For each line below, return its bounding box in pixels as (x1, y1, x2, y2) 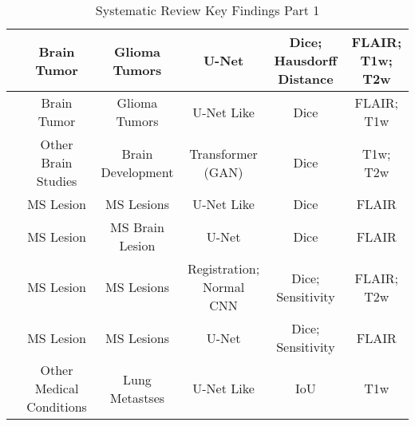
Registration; (187, 259, 260, 278)
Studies (36, 172, 77, 190)
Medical (34, 379, 79, 397)
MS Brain (110, 218, 164, 236)
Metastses (109, 388, 165, 407)
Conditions (26, 397, 87, 416)
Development (101, 162, 174, 181)
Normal (203, 278, 245, 296)
